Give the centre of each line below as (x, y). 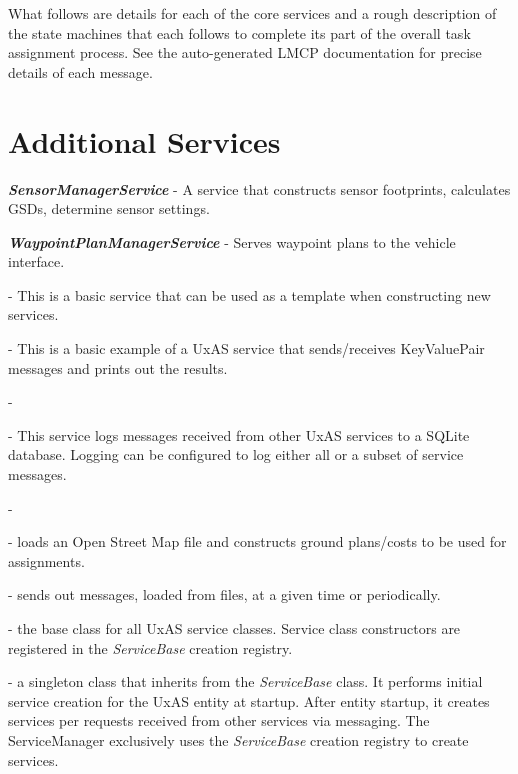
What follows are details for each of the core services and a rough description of (252, 13)
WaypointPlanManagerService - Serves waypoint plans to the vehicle (232, 241)
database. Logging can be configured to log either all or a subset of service (236, 454)
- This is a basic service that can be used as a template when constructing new (249, 294)
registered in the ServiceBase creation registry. (150, 647)
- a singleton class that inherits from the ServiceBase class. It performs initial (245, 681)
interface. (36, 261)
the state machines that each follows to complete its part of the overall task (239, 32)
